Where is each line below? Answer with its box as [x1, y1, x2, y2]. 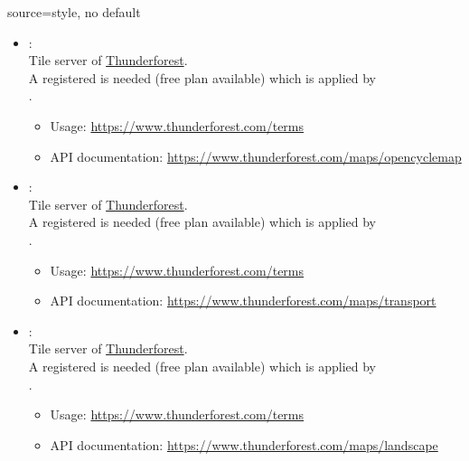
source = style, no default [7, 3, 141, 21]
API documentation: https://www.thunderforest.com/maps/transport [50, 291, 436, 310]
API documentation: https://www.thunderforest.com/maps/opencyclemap [50, 146, 462, 165]
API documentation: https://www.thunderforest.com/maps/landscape [50, 435, 438, 454]
